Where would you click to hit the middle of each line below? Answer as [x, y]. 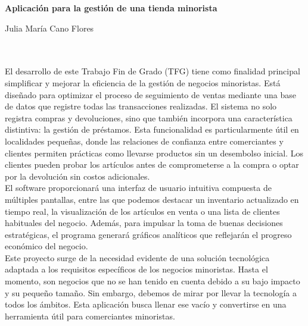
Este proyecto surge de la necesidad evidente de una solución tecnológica [137, 257]
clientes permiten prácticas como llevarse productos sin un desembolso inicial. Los [154, 153]
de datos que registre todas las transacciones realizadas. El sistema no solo [141, 106]
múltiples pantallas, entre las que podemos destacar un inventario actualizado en [152, 199]
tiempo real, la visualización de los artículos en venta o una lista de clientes [142, 211]
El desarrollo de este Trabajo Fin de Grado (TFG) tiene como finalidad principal [153, 71]
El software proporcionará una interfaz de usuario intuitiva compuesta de [138, 188]
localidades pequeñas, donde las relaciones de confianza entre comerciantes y [144, 141]
